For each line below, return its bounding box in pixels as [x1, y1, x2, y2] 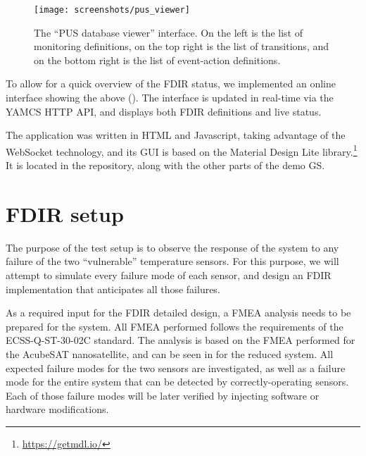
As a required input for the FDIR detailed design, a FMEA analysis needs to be [6, 305, 351, 320]
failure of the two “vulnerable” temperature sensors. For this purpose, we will [6, 254, 339, 269]
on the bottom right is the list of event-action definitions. [34, 52, 281, 67]
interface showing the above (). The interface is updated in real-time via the [6, 90, 334, 105]
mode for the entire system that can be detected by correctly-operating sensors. [6, 374, 349, 389]
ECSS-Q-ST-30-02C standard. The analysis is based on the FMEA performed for [6, 333, 355, 347]
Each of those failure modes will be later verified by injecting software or [6, 388, 320, 402]
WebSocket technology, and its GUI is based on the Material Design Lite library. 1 [6, 142, 358, 159]
